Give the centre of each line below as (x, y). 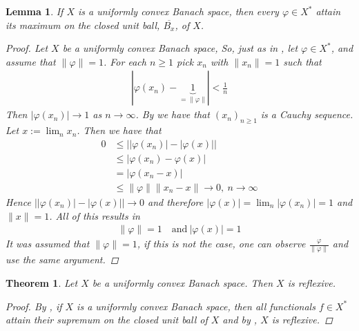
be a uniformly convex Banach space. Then (183, 283)
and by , (240, 320)
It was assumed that (48, 244)
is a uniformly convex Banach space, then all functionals (196, 306)
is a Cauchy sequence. (307, 114)
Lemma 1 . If (35, 11)
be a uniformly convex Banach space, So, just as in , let (180, 48)
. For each (125, 61)
